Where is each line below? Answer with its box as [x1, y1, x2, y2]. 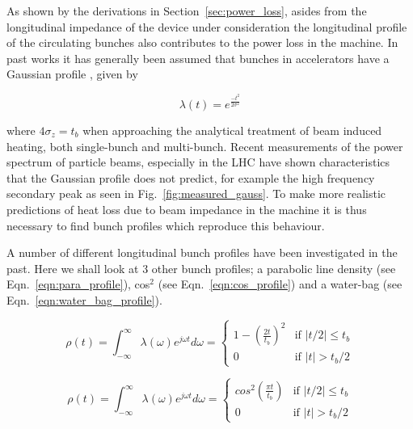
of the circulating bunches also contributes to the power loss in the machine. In [6, 34, 398, 51]
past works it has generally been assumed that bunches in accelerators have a [6, 49, 390, 66]
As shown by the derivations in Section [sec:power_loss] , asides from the [6, 2, 367, 19]
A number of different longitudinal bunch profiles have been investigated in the [6, 244, 398, 261]
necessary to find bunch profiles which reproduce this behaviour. [6, 217, 325, 233]
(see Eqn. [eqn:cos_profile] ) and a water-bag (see [158, 275, 402, 292]
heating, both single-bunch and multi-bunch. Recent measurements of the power [6, 137, 403, 154]
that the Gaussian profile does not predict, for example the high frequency [6, 169, 375, 186]
